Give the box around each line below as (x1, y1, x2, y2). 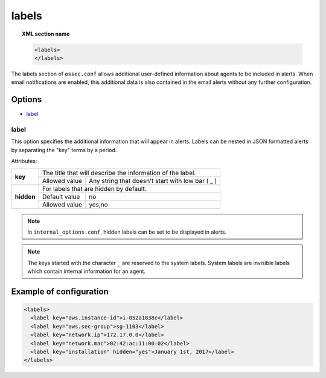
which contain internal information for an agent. (27, 267, 146, 275)
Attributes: (11, 158, 37, 165)
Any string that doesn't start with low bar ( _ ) (88, 176, 217, 185)
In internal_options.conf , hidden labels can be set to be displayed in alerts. (27, 228, 226, 235)
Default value (42, 192, 80, 200)
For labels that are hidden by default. (42, 184, 147, 193)
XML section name (22, 30, 70, 37)
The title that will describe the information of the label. (42, 168, 196, 177)
